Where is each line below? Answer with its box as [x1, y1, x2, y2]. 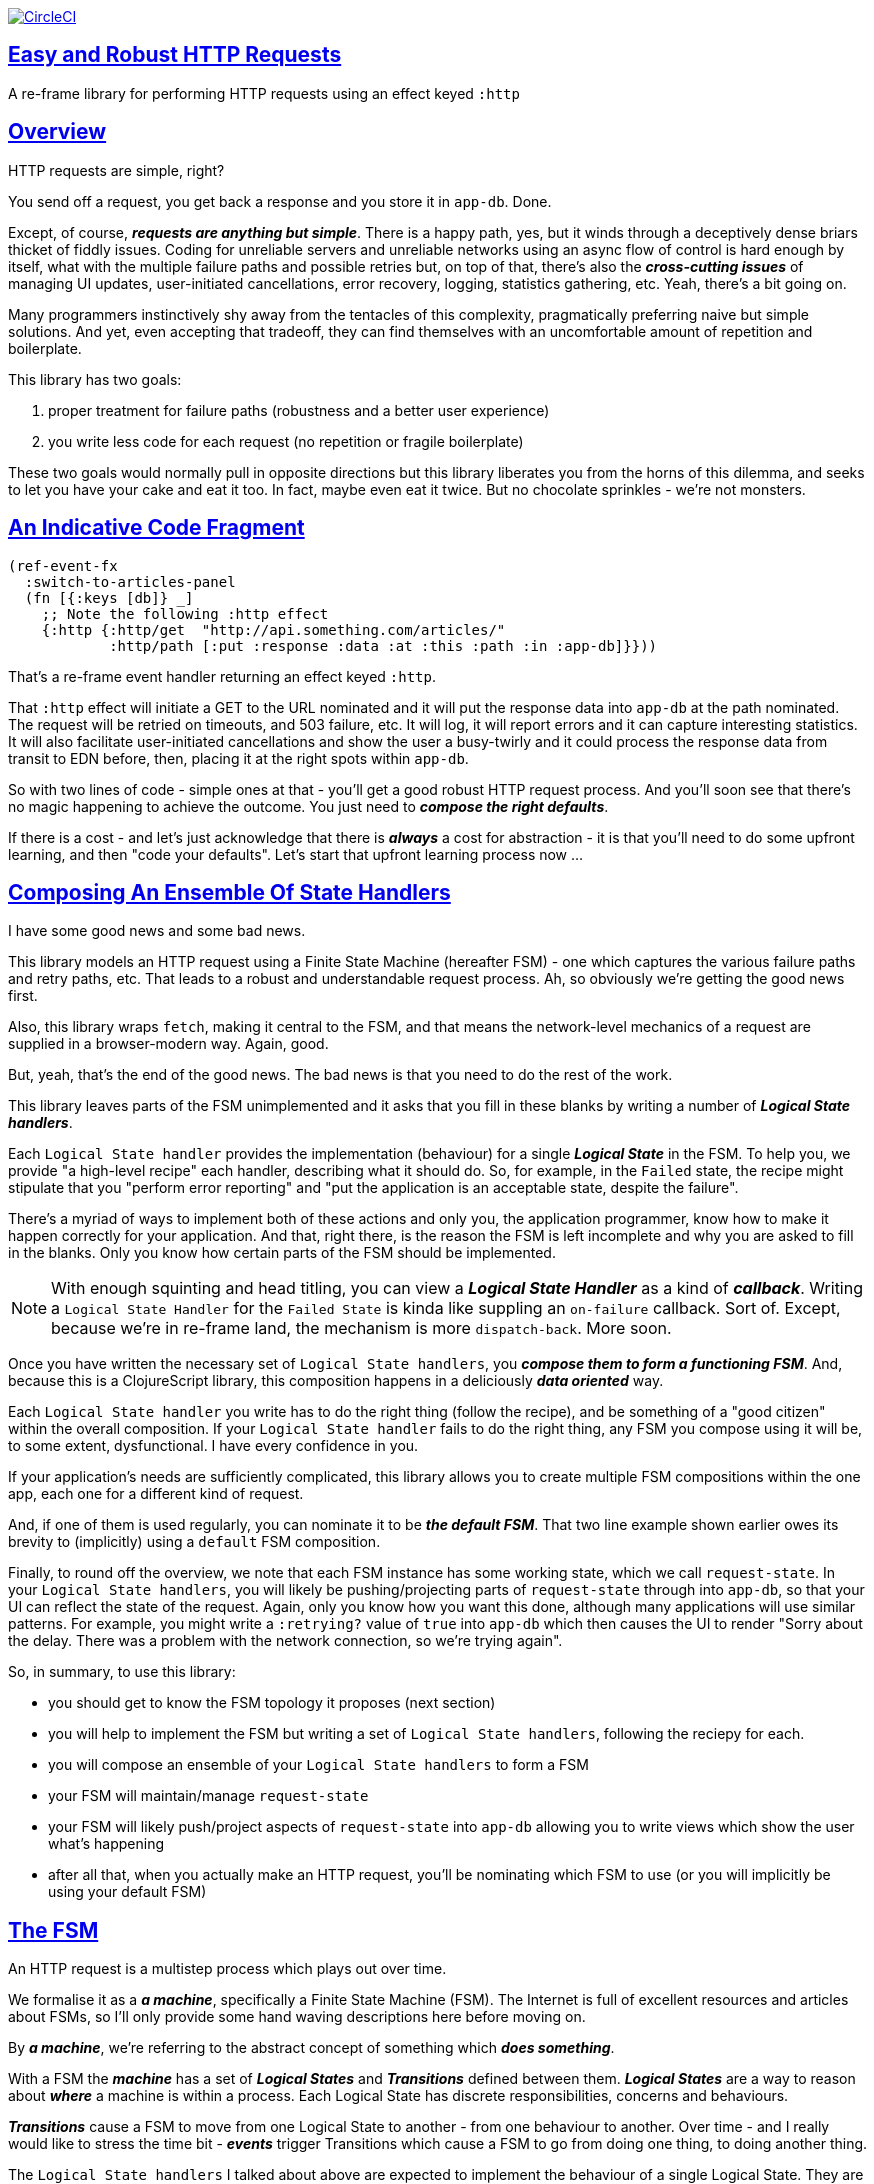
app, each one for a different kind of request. [8, 1485, 304, 1503]
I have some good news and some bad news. [8, 922, 306, 940]
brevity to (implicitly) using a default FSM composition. [8, 1533, 381, 1551]
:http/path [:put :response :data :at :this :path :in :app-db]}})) [109, 637, 658, 654]
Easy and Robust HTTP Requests [8, 42, 342, 68]
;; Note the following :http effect [41, 605, 329, 622]
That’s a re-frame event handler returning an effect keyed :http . [8, 667, 437, 685]
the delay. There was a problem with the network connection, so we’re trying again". [8, 1632, 563, 1650]
